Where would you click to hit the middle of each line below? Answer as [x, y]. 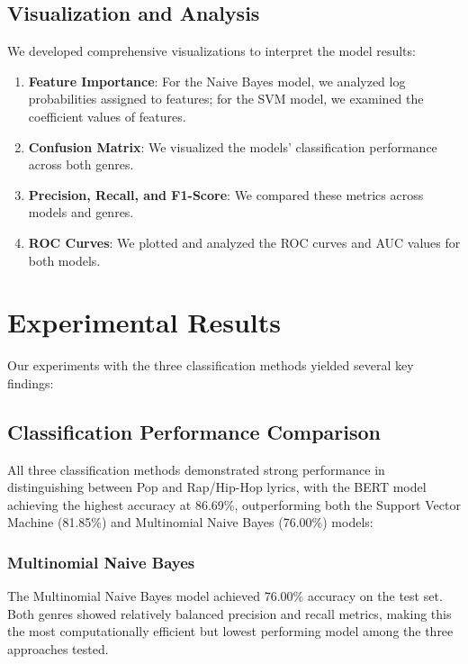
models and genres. [81, 212]
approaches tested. [58, 649]
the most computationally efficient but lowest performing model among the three [230, 631]
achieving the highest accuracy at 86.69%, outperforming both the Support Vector [234, 504]
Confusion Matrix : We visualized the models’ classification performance [233, 146]
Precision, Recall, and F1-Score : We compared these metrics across [226, 194]
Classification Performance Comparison [194, 431]
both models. [64, 260]
